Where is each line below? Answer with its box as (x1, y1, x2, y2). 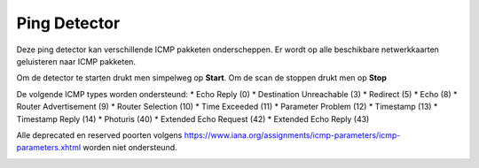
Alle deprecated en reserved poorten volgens (16, 129, 183, 141)
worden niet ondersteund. (82, 142, 177, 153)
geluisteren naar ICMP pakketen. (16, 56, 137, 66)
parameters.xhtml (16, 142, 82, 153)
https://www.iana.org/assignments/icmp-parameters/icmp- (184, 129, 401, 141)
